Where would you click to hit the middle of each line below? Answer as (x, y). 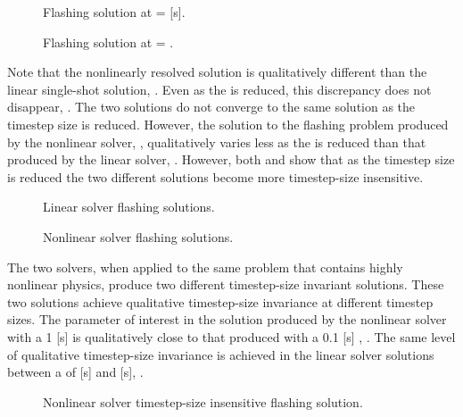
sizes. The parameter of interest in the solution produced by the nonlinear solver (227, 319)
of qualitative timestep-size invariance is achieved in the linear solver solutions (221, 354)
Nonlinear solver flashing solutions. (138, 236)
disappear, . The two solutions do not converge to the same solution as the (211, 107)
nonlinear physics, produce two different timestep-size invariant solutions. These (226, 284)
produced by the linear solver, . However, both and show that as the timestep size (231, 159)
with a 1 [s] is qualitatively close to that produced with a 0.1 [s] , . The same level (231, 336)
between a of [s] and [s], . (75, 372)
